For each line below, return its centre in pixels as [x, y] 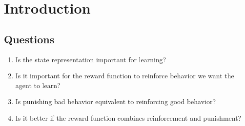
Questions [29, 39]
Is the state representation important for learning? [91, 59]
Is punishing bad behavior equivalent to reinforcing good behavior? [116, 101]
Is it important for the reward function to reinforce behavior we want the [125, 76]
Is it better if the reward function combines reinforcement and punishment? [128, 117]
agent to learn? [38, 85]
